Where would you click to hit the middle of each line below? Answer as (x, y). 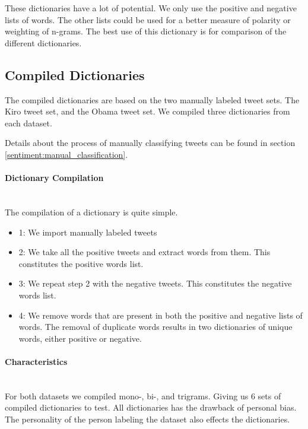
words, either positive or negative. (80, 338)
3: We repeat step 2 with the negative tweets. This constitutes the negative (155, 283)
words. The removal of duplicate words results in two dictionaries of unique (155, 327)
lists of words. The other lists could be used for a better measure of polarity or (148, 19)
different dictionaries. (43, 42)
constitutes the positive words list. (81, 263)
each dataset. (28, 123)
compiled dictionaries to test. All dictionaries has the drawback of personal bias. (151, 407)
